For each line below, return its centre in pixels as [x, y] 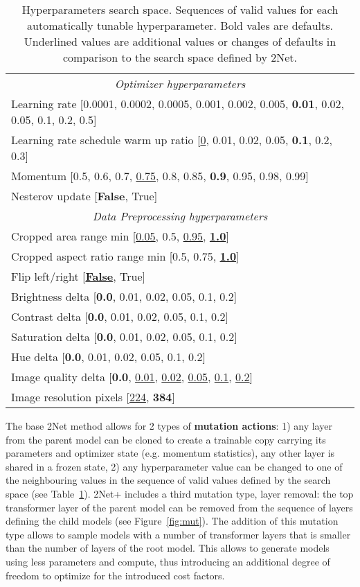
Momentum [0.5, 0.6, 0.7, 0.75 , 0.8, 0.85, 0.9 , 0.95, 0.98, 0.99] [160, 176]
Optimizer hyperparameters [180, 84]
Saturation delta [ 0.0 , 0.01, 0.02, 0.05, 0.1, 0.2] [124, 336]
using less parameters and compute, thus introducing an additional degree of [168, 561]
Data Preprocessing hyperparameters [180, 216]
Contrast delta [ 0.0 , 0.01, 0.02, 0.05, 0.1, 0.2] [120, 316]
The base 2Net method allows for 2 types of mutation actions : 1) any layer [169, 426]
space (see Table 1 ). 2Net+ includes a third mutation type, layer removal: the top [180, 493]
